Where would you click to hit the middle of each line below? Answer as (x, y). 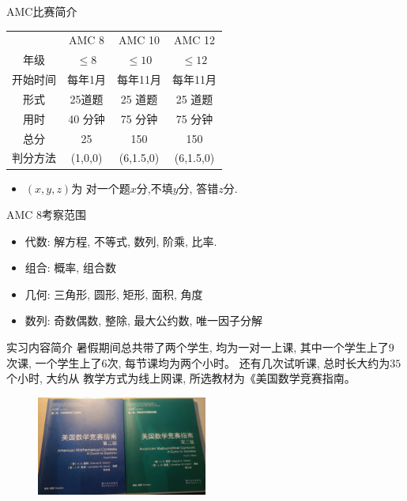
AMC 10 (139, 40)
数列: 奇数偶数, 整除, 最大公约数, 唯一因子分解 (144, 320)
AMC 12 (194, 40)
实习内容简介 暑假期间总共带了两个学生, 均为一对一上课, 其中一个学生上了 (198, 347)
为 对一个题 (101, 188)
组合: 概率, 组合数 (70, 267)
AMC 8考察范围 (47, 215)
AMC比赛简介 (42, 11)
